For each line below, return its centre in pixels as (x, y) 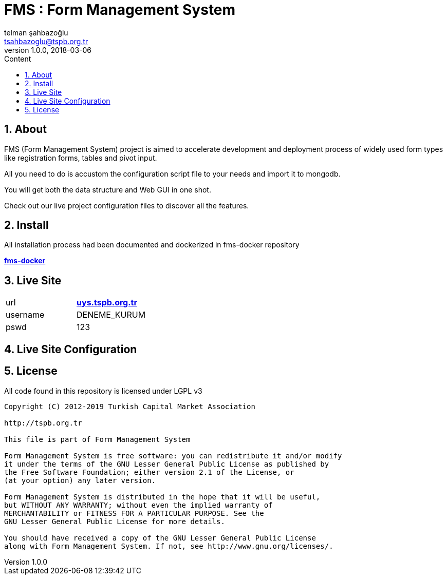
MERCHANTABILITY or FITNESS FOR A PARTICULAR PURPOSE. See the (134, 513)
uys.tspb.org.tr (107, 303)
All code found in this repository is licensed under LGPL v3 (103, 391)
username (25, 315)
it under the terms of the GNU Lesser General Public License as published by (167, 464)
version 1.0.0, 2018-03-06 (48, 50)
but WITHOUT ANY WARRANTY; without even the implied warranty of (138, 505)
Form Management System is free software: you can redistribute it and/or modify (173, 456)
